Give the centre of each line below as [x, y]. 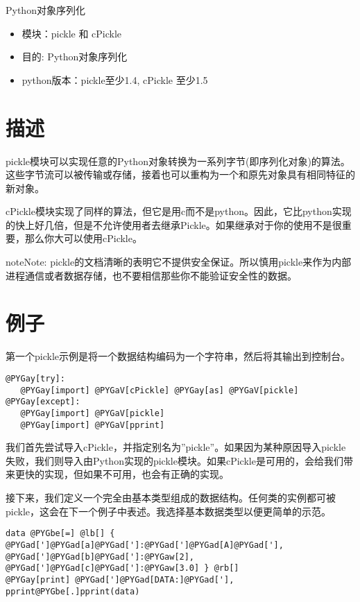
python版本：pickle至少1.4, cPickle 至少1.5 [115, 79]
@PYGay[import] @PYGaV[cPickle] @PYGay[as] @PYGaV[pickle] [160, 390]
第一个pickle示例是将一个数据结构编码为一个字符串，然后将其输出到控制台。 [178, 356]
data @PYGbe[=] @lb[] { [60, 534]
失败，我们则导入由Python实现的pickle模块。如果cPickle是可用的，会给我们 [174, 460]
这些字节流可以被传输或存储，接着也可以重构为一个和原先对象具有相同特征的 [180, 174]
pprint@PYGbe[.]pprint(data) [73, 591]
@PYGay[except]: [43, 402]
